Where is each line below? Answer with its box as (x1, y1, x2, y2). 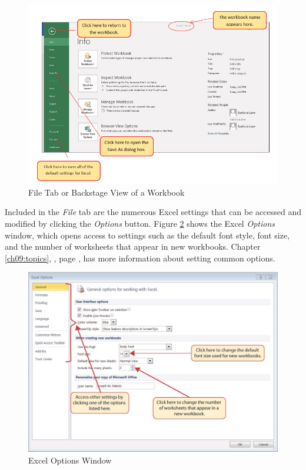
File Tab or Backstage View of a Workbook (28, 186, 185, 198)
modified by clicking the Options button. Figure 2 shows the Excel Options (5, 217, 275, 230)
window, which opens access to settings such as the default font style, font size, (5, 229, 290, 241)
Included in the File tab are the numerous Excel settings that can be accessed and (5, 206, 301, 218)
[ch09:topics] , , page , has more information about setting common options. (5, 251, 275, 264)
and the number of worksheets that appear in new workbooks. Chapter (5, 240, 261, 253)
